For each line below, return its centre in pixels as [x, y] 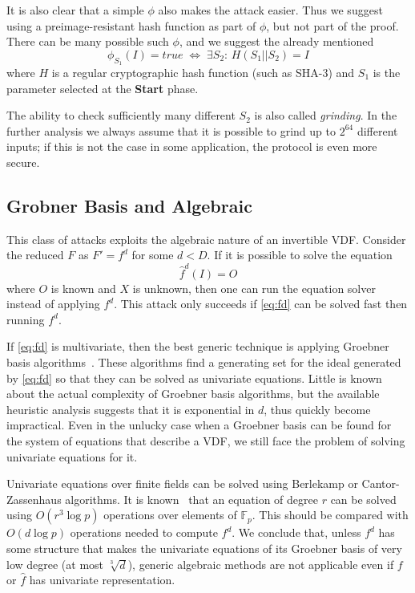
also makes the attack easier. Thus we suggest [270, 10]
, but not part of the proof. [332, 25]
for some [153, 255]
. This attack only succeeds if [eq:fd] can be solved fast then [261, 304]
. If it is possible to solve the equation [300, 255]
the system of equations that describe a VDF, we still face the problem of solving [206, 441]
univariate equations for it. [72, 456]
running [26, 319]
